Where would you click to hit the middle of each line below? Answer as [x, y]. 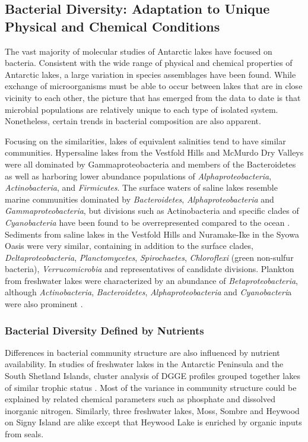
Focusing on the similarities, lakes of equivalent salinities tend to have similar [145, 141]
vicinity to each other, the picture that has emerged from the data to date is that [153, 97]
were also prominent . [44, 304]
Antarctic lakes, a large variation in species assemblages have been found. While [150, 74]
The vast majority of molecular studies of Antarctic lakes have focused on [139, 51]
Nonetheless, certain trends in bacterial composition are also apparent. [133, 121]
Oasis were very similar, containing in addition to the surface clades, [129, 246]
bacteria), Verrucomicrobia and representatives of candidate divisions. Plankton [150, 269]
